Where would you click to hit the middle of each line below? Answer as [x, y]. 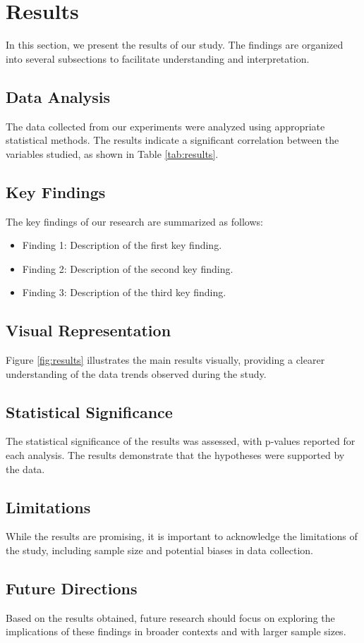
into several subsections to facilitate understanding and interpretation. [158, 58]
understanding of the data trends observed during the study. [136, 373]
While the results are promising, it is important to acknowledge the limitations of [182, 536]
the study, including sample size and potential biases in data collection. [159, 550]
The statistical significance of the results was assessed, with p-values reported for [181, 441]
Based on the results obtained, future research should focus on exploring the [170, 617]
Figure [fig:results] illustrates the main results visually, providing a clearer [165, 360]
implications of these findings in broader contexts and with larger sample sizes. [176, 631]
